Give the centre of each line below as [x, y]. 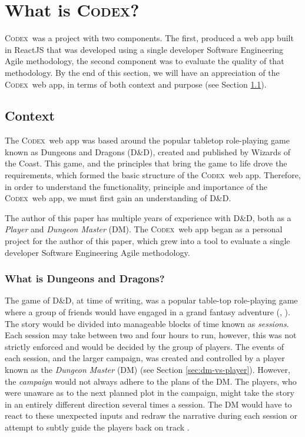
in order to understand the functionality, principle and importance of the [136, 186]
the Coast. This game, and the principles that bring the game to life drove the [146, 163]
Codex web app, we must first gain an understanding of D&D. [118, 198]
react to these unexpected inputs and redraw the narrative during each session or [151, 416]
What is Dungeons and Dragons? [85, 278]
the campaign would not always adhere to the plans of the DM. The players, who [151, 381]
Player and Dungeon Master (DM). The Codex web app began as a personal [144, 229]
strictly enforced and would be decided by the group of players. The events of [145, 346]
